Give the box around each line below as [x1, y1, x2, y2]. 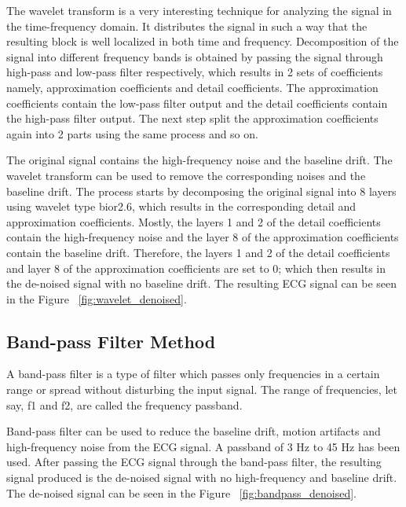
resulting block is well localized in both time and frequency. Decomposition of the [6, 33, 399, 50]
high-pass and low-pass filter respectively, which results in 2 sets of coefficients [6, 64, 383, 80]
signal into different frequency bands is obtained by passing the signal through [6, 48, 383, 64]
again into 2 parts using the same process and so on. [6, 125, 258, 141]
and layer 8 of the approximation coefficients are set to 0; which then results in [6, 259, 386, 276]
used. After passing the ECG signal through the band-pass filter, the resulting [6, 454, 382, 470]
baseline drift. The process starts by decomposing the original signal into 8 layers [6, 182, 397, 199]
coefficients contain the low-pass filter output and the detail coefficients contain [6, 94, 388, 111]
